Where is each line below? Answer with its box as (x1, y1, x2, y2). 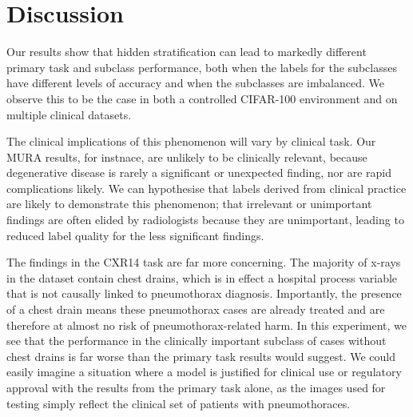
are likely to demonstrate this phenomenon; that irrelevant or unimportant (6, 195, 372, 212)
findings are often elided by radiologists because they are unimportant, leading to (6, 211, 404, 228)
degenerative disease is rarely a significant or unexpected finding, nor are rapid (6, 164, 392, 181)
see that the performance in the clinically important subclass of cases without (6, 332, 387, 349)
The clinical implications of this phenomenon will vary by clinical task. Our (6, 133, 376, 150)
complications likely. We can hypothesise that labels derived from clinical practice (6, 179, 407, 196)
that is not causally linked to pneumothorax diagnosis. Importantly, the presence (6, 285, 402, 302)
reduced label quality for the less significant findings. (6, 227, 264, 243)
